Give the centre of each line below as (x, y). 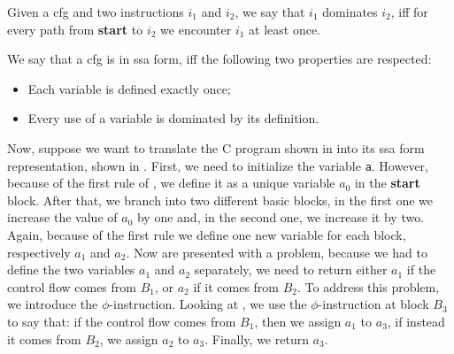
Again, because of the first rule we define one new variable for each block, (207, 235)
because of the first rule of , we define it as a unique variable (171, 183)
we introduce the (53, 304)
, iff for (409, 12)
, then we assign (298, 321)
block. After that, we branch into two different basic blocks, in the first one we (220, 200)
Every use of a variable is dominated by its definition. (173, 118)
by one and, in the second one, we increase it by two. (281, 217)
